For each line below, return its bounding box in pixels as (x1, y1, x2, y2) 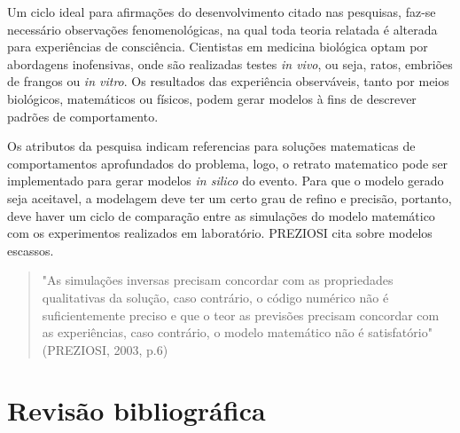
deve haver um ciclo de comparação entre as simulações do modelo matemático (7, 206, 435, 224)
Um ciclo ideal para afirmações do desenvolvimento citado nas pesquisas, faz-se (7, 3, 436, 20)
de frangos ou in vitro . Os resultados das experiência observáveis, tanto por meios (7, 72, 449, 91)
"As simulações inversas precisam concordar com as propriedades (42, 271, 394, 289)
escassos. (7, 240, 54, 259)
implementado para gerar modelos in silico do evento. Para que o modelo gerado (7, 171, 444, 190)
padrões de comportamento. (7, 106, 159, 125)
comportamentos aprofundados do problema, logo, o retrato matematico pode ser (7, 154, 448, 172)
